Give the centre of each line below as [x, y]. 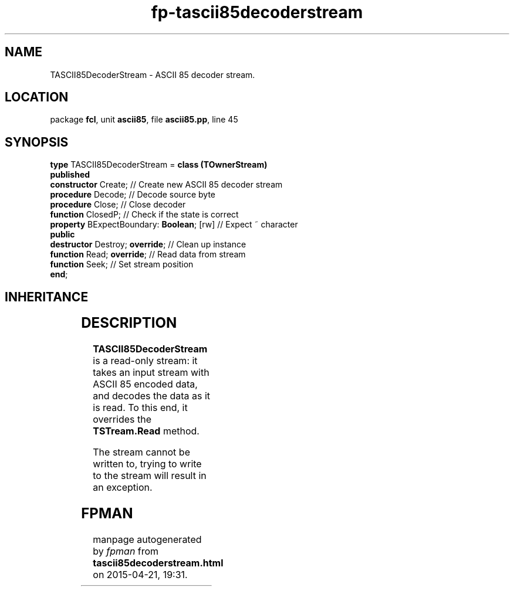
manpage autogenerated [147, 539]
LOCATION [37, 97]
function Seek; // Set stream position [122, 264]
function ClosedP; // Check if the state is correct [144, 215]
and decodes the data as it [152, 396]
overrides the [122, 420]
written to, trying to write [147, 464]
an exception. [123, 488]
